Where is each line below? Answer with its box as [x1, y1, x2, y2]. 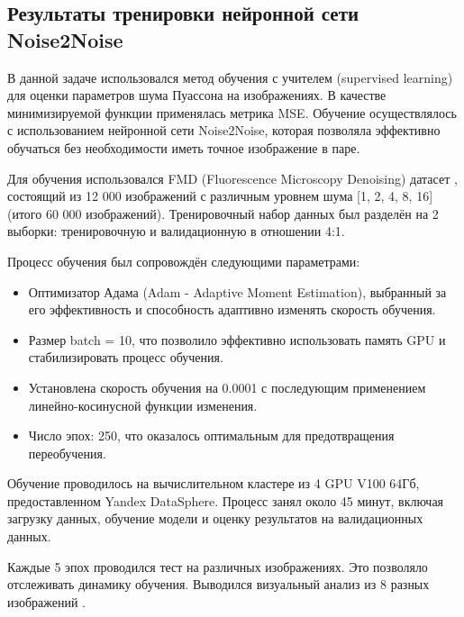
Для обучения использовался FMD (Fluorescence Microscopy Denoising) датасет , [7, 168, 458, 187]
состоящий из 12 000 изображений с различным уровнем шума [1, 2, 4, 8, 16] [7, 186, 433, 205]
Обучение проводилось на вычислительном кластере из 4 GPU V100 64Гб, [7, 474, 420, 493]
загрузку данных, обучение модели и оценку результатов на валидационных [7, 509, 423, 528]
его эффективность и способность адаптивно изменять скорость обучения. [28, 300, 436, 319]
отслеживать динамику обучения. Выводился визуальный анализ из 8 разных [7, 575, 430, 594]
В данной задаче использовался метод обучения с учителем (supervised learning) [7, 68, 453, 86]
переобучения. [28, 443, 106, 462]
